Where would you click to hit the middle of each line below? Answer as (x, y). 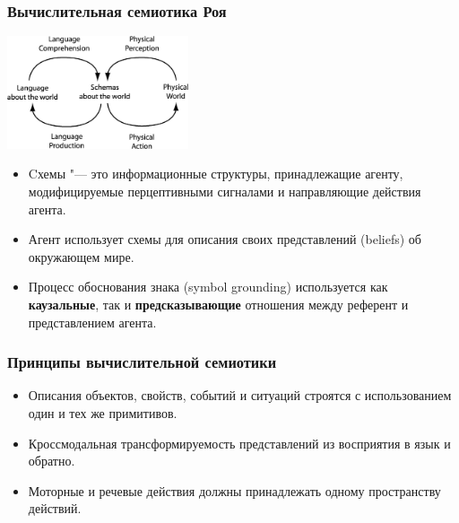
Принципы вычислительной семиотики (142, 362)
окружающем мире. (81, 256)
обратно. (52, 461)
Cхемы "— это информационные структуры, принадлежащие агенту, (216, 174)
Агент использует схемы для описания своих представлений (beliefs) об (225, 239)
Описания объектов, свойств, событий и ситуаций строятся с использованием (240, 395)
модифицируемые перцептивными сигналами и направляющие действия (225, 191)
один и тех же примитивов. (103, 412)
